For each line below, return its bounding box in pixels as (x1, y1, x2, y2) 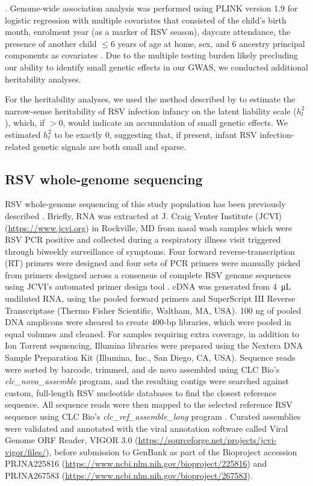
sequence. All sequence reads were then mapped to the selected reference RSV (5, 398, 293, 411)
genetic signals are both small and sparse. (33, 140, 187, 152)
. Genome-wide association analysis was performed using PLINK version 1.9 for (5, 2, 298, 14)
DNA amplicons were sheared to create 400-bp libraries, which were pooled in (5, 316, 291, 328)
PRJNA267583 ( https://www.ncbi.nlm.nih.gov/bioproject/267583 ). (5, 469, 253, 481)
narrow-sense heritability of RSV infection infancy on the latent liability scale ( (5, 104, 297, 117)
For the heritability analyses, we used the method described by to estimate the (5, 93, 296, 105)
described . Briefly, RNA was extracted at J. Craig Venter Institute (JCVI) (5, 209, 282, 222)
